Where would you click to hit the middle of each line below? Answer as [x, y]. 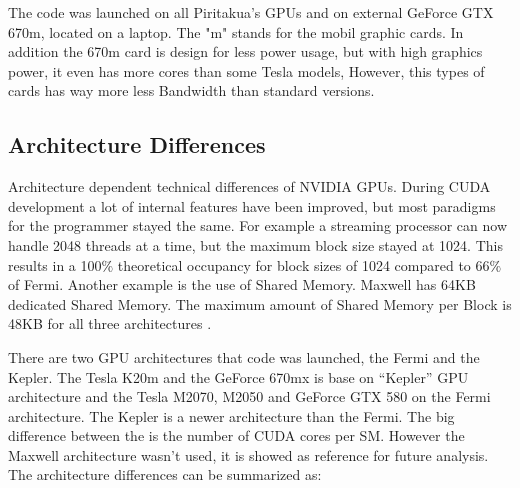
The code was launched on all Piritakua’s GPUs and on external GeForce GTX [251, 12]
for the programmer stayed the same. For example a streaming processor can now [257, 225]
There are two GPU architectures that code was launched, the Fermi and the [244, 356]
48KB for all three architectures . [110, 323]
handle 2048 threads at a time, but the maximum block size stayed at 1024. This [255, 244]
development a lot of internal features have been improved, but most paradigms [252, 205]
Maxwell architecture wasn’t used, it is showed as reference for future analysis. [248, 454]
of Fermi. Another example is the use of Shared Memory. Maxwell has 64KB [242, 284]
